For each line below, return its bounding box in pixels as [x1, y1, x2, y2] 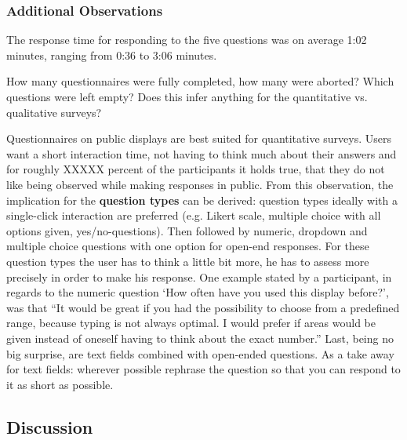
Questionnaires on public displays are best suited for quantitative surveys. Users [6, 130, 391, 147]
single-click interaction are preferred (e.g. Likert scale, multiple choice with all [6, 207, 381, 224]
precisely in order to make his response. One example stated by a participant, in [6, 268, 392, 285]
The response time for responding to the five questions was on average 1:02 [6, 31, 367, 48]
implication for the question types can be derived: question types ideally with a [6, 191, 398, 208]
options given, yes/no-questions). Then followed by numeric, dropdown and [6, 222, 368, 238]
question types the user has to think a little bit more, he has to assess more [6, 253, 369, 269]
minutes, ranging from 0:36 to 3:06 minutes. [6, 46, 217, 63]
